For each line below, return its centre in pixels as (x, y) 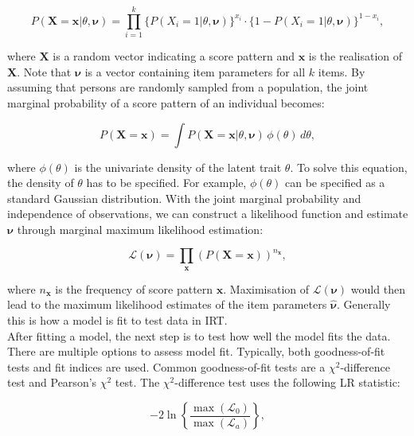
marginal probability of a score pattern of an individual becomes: (166, 102)
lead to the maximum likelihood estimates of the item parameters (167, 304)
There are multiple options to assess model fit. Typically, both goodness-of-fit (196, 351)
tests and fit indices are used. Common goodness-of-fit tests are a (166, 366)
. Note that (44, 71)
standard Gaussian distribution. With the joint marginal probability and (184, 198)
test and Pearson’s (52, 382)
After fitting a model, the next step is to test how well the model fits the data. (199, 335)
